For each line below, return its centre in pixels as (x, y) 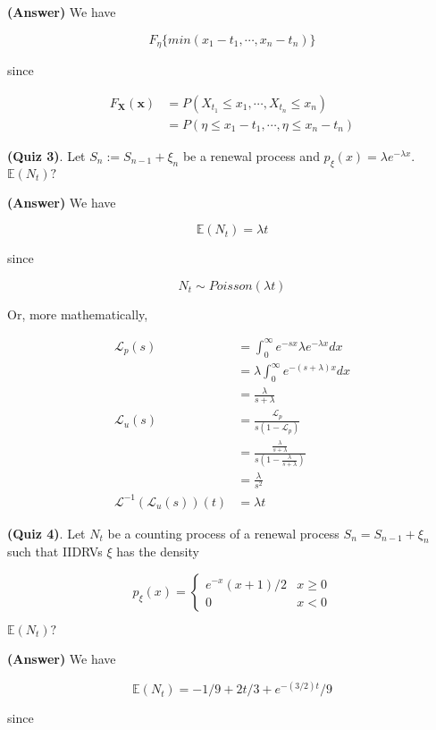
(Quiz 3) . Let (46, 155)
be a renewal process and (251, 155)
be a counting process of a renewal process (223, 533)
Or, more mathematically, (78, 314)
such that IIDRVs (55, 552)
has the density (158, 552)
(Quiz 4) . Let (46, 533)
